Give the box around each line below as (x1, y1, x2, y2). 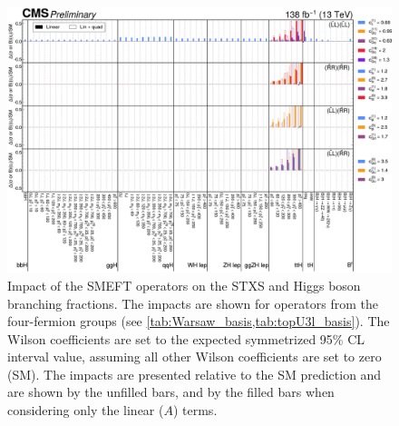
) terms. (172, 401, 218, 420)
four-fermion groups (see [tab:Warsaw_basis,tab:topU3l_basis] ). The (7, 312, 390, 331)
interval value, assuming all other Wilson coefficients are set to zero (7, 347, 382, 366)
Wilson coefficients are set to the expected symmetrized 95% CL (7, 329, 365, 348)
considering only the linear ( (7, 401, 164, 420)
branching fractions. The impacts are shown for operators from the (7, 293, 378, 312)
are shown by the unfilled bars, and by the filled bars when (7, 382, 335, 401)
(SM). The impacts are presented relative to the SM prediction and (7, 364, 382, 383)
